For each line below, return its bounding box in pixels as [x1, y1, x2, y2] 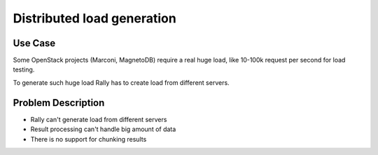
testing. [13, 65, 35, 74]
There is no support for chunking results [30, 135, 147, 143]
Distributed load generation [13, 11, 176, 26]
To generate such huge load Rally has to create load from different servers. [13, 78, 230, 87]
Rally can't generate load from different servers [30, 115, 167, 123]
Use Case [13, 37, 56, 49]
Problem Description [13, 97, 105, 109]
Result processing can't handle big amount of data [30, 125, 176, 133]
